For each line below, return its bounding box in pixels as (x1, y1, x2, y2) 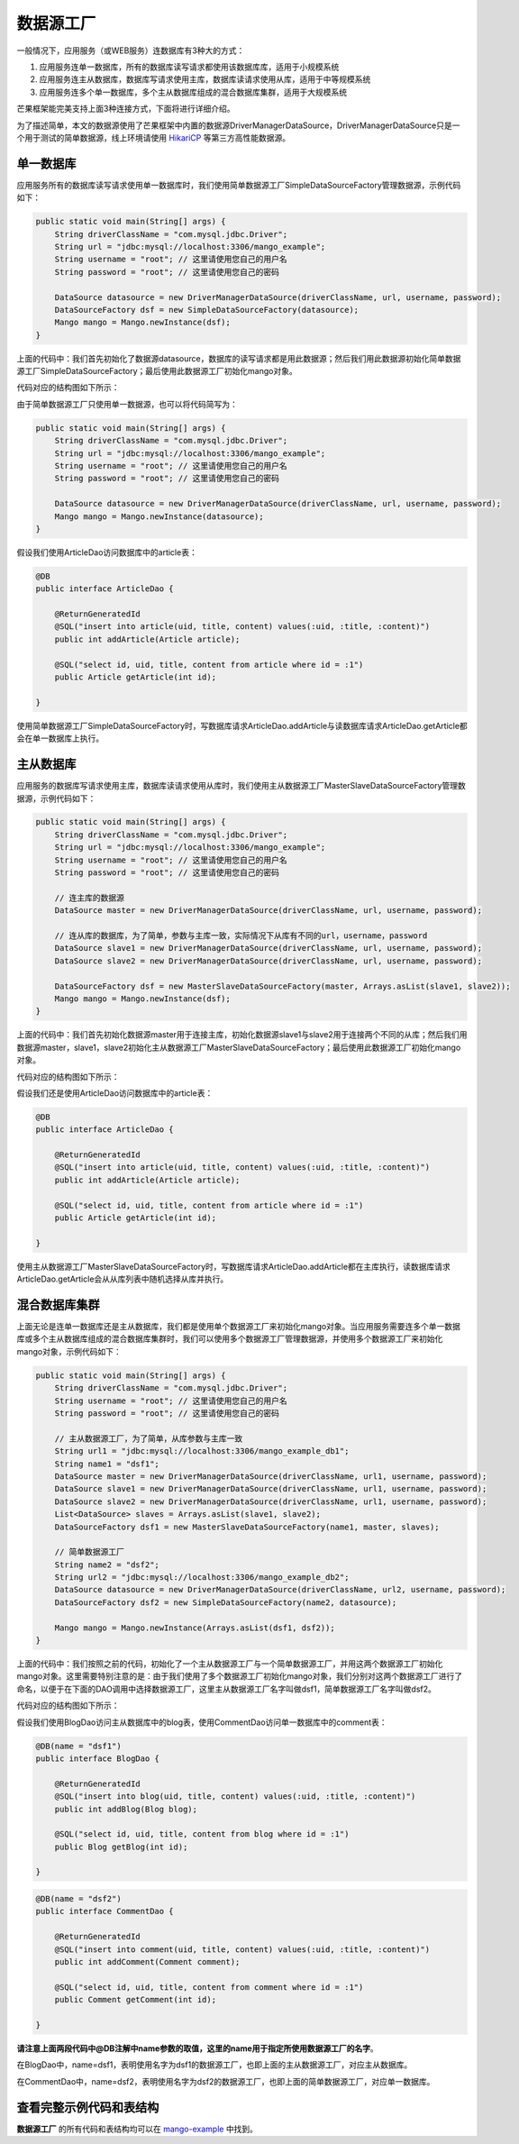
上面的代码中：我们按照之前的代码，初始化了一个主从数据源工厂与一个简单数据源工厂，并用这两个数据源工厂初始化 (16, 1658, 443, 1669)
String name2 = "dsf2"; (54, 1559, 159, 1570)
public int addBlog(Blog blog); (54, 1803, 198, 1814)
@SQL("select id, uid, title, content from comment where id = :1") (54, 1982, 364, 1992)
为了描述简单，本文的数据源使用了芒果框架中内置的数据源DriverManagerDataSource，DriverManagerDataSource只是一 (16, 120, 460, 131)
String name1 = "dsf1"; (54, 1458, 159, 1469)
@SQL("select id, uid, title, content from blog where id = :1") (54, 1829, 350, 1839)
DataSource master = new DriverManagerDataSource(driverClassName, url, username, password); (54, 906, 482, 916)
